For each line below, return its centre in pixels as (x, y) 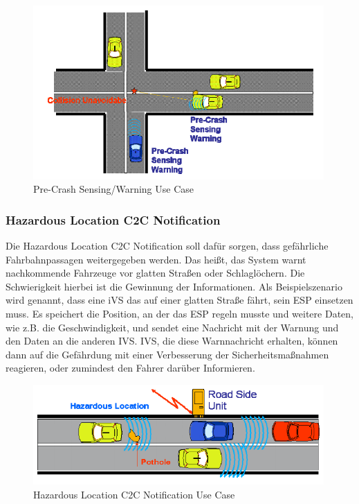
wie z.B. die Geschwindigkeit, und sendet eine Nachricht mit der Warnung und (172, 327)
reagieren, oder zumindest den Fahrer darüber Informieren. (130, 368)
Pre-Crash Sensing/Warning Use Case (114, 189)
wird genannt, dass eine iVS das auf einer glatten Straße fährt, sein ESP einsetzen (179, 300)
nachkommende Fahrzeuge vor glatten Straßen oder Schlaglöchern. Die (155, 273)
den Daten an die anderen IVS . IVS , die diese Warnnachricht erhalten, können (172, 341)
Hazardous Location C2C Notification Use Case (134, 494)
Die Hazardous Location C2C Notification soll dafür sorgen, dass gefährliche (167, 246)
